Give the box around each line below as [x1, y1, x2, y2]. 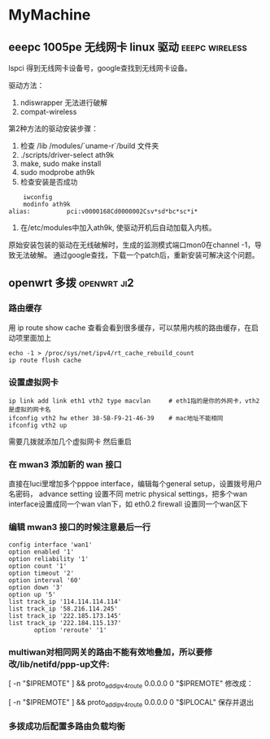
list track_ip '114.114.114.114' [8, 598, 122, 606]
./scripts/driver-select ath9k [20, 150, 115, 159]
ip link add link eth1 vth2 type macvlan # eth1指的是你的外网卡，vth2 [8, 397, 260, 405]
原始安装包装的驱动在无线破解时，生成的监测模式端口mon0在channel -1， [8, 240, 255, 250]
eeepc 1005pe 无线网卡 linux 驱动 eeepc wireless [8, 40, 248, 54]
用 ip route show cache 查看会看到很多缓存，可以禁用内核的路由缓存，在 [8, 323, 252, 333]
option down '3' [8, 583, 63, 591]
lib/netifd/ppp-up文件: [20, 659, 110, 670]
